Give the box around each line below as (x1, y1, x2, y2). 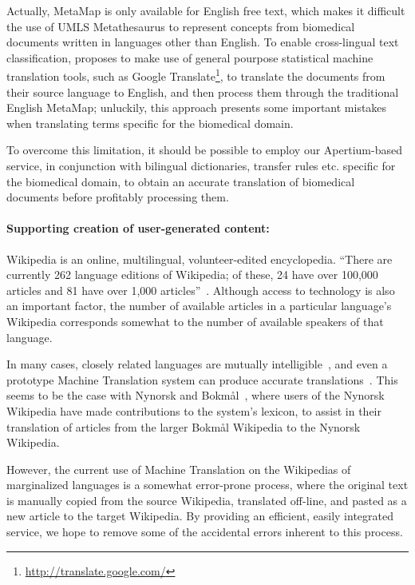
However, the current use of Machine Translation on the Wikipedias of (6, 460, 351, 477)
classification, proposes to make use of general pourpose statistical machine (6, 49, 373, 66)
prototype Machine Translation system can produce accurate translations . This (6, 371, 398, 388)
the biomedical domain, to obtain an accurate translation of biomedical (6, 173, 355, 189)
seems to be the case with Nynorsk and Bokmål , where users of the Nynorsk (6, 387, 385, 404)
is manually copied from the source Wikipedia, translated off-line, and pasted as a (6, 491, 407, 508)
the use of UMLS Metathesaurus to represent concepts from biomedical (6, 18, 355, 34)
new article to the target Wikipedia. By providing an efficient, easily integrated (6, 507, 393, 524)
